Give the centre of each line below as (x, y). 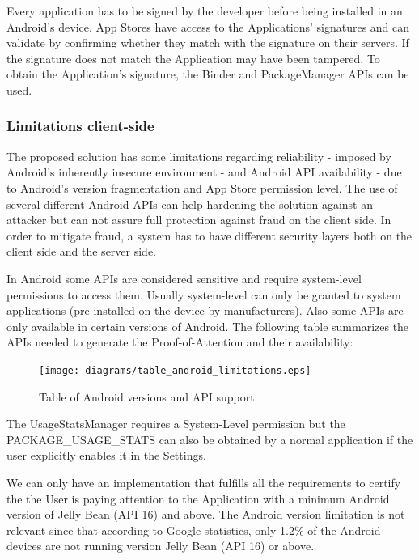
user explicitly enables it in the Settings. (106, 455)
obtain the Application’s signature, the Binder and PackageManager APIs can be (208, 74)
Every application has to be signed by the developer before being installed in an (205, 11)
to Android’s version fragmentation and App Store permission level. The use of (202, 187)
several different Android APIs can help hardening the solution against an (190, 204)
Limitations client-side (80, 126)
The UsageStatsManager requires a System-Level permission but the (176, 424)
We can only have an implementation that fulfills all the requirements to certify (204, 482)
